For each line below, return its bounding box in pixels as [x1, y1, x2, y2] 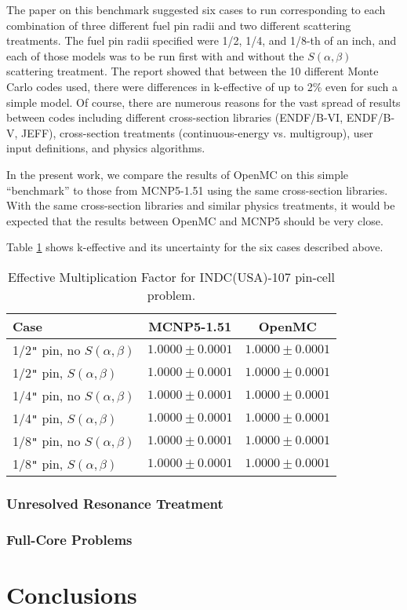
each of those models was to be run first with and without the [6, 47, 304, 64]
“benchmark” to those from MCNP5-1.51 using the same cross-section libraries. [6, 181, 388, 198]
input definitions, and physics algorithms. [6, 140, 205, 156]
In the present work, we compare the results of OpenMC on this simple [6, 166, 349, 182]
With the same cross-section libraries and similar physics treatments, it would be [6, 197, 395, 214]
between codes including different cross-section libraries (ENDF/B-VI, [6, 109, 343, 126]
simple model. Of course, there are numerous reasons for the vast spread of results [6, 93, 401, 110]
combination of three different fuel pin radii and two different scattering [6, 16, 351, 33]
